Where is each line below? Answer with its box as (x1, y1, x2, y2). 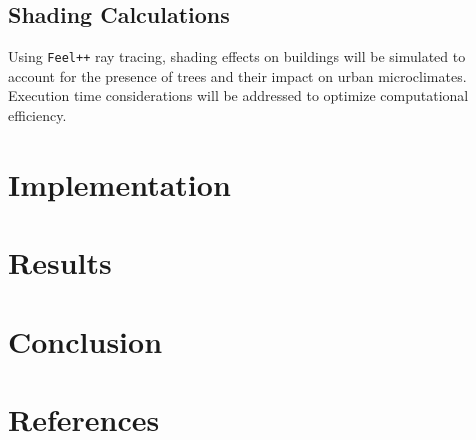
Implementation (8, 163, 231, 204)
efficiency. (8, 105, 67, 126)
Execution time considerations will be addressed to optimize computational (8, 85, 469, 106)
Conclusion (8, 320, 163, 361)
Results (8, 242, 112, 283)
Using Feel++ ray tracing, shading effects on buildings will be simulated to (8, 46, 466, 67)
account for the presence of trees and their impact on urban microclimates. (8, 65, 467, 86)
